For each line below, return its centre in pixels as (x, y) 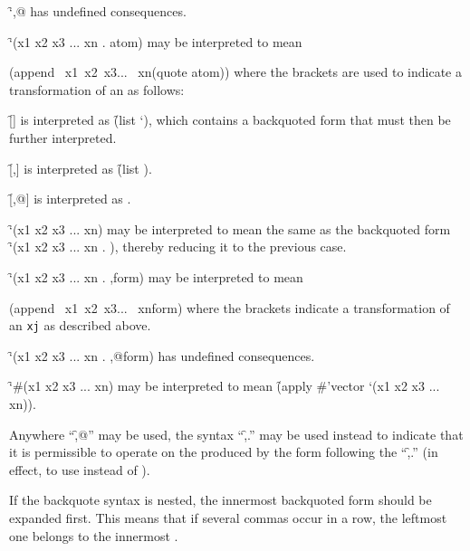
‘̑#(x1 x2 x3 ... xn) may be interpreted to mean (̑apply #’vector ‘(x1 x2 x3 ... (225, 386)
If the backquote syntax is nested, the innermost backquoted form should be (221, 500)
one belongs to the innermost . (94, 535)
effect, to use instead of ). (80, 469)
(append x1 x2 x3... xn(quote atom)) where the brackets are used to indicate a (235, 72)
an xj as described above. (80, 325)
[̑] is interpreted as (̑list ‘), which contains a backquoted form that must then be (230, 120)
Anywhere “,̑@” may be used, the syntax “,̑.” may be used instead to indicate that (236, 434)
